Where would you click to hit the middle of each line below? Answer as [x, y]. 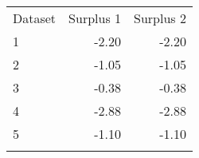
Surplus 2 [160, 18]
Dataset [35, 18]
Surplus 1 [95, 18]
